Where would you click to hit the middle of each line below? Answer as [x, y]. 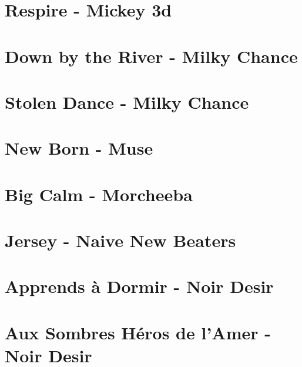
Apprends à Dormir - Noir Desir [139, 286]
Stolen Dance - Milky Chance [127, 101]
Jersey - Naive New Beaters [120, 240]
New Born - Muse [79, 148]
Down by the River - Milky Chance [151, 56]
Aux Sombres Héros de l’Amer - [138, 332]
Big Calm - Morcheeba [99, 194]
